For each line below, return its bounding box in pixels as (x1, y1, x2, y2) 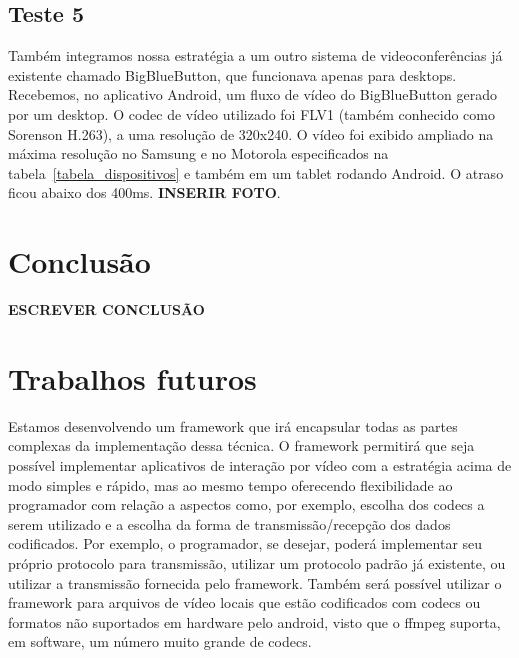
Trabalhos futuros (8, 357, 257, 398)
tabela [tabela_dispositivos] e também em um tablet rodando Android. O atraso (8, 162, 504, 183)
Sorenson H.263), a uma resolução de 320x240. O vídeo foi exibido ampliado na (8, 123, 494, 144)
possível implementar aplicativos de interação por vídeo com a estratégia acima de (8, 454, 512, 475)
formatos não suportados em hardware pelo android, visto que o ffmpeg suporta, (8, 611, 501, 632)
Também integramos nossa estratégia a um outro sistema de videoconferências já (8, 45, 503, 66)
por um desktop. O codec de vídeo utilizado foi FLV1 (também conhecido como (8, 103, 495, 124)
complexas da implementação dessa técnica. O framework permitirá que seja (8, 435, 475, 456)
